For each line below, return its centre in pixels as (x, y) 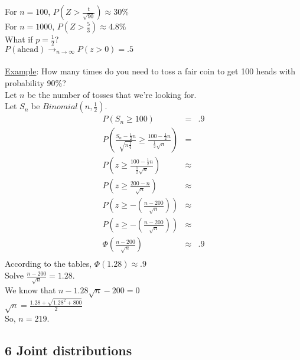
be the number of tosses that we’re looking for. (112, 94)
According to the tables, (48, 264)
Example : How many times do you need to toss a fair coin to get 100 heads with (150, 71)
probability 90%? (35, 83)
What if (19, 39)
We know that (30, 290)
